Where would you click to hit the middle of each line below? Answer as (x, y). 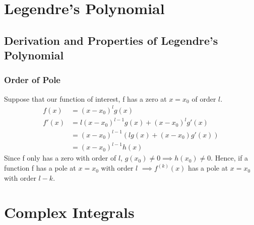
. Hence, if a (230, 158)
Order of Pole (32, 80)
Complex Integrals (69, 212)
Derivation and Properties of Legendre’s (111, 40)
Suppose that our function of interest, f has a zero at (85, 98)
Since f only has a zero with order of (60, 158)
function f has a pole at (40, 168)
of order (204, 98)
